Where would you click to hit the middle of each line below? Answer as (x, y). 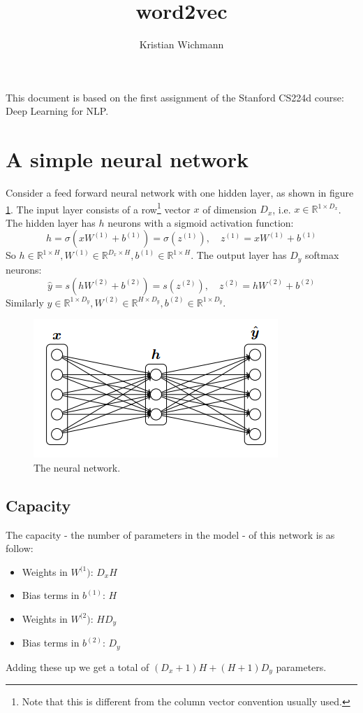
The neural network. (77, 467)
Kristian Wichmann (181, 44)
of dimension (230, 209)
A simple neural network (127, 159)
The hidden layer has (51, 222)
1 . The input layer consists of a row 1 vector (98, 208)
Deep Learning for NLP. (57, 111)
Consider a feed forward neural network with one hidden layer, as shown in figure (180, 193)
